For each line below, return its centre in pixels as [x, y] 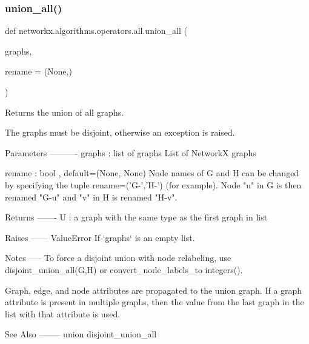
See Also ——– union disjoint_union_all [81, 334]
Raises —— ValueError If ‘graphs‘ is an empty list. [100, 237]
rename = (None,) [38, 71]
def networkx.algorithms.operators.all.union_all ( [96, 31]
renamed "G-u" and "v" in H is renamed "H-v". [91, 197]
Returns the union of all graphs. [65, 112]
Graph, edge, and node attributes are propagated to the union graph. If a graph [154, 290]
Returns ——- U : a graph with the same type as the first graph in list [136, 217]
